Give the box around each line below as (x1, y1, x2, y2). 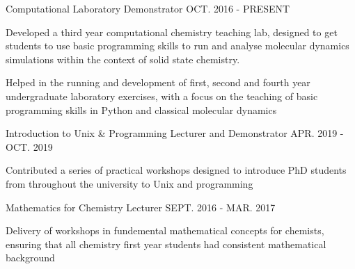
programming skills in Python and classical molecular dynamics (6, 102, 277, 117)
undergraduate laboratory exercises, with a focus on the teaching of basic (6, 88, 318, 103)
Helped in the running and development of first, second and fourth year (6, 75, 310, 90)
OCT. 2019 (6, 139, 53, 154)
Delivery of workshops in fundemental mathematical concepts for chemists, (6, 223, 324, 238)
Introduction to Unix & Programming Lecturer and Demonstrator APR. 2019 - (6, 126, 344, 140)
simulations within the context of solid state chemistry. (6, 51, 240, 66)
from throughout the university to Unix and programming (6, 176, 253, 190)
